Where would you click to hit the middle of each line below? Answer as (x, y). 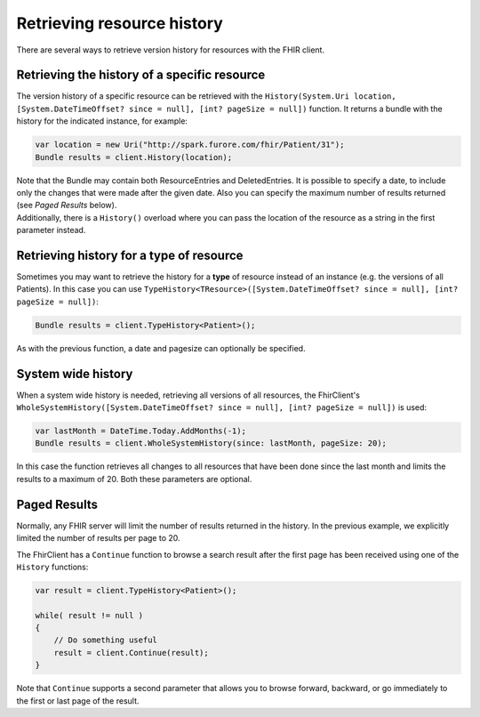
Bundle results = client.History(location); (134, 157)
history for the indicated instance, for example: (102, 121)
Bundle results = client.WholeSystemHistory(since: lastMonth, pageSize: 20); (211, 443)
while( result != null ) (89, 615)
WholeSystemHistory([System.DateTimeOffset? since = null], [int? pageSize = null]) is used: (221, 407)
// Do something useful (105, 640)
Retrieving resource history (120, 23)
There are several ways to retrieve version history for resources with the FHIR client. (170, 50)
